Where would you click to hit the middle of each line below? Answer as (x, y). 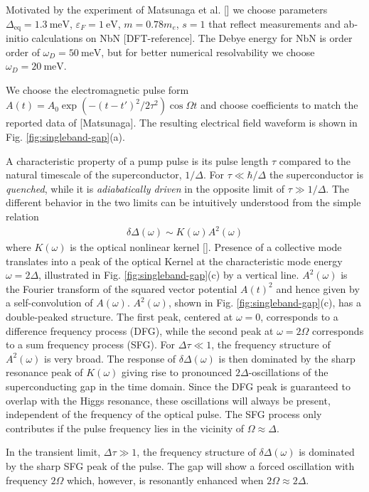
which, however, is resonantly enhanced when (165, 480)
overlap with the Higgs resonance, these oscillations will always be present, (168, 400)
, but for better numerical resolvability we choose (208, 52)
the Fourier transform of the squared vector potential (122, 288)
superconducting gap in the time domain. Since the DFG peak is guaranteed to (178, 386)
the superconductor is (316, 175)
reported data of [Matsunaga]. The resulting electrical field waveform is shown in (182, 123)
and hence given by (318, 288)
